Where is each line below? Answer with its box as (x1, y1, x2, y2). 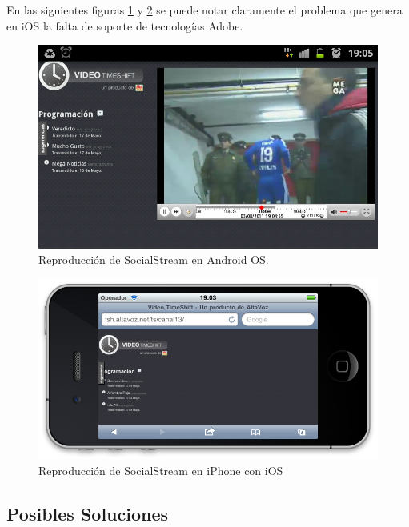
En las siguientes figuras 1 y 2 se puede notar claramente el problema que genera (6, 2, 403, 18)
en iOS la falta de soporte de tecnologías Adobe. (6, 17, 243, 34)
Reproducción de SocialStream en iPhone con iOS (38, 462, 283, 479)
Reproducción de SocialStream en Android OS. (38, 251, 269, 268)
